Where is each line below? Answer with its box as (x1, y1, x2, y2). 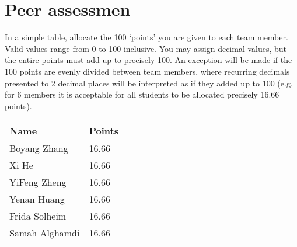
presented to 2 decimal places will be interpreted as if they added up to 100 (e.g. (5, 76, 293, 89)
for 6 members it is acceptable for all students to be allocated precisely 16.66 (5, 88, 279, 100)
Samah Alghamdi (9, 226, 80, 240)
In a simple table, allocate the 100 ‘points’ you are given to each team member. (5, 31, 288, 43)
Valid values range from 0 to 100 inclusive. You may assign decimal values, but (5, 42, 287, 54)
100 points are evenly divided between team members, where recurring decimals (5, 65, 290, 77)
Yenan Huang (9, 192, 65, 206)
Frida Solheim (9, 209, 67, 223)
